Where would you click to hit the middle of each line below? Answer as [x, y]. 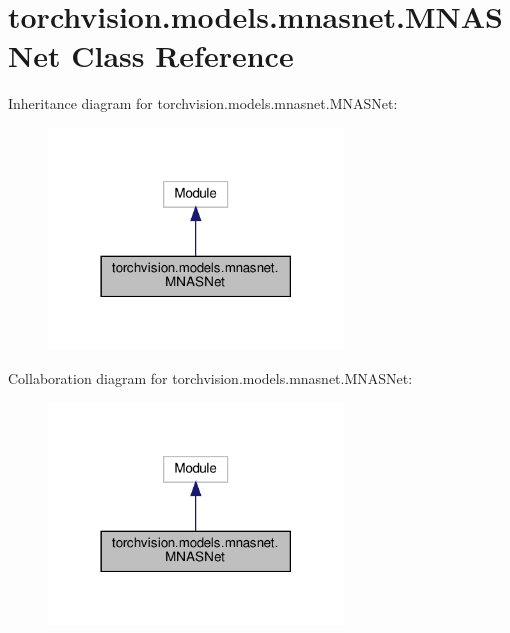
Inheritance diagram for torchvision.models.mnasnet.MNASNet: [203, 103]
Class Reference [182, 55]
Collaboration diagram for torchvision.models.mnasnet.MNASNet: [210, 377]
